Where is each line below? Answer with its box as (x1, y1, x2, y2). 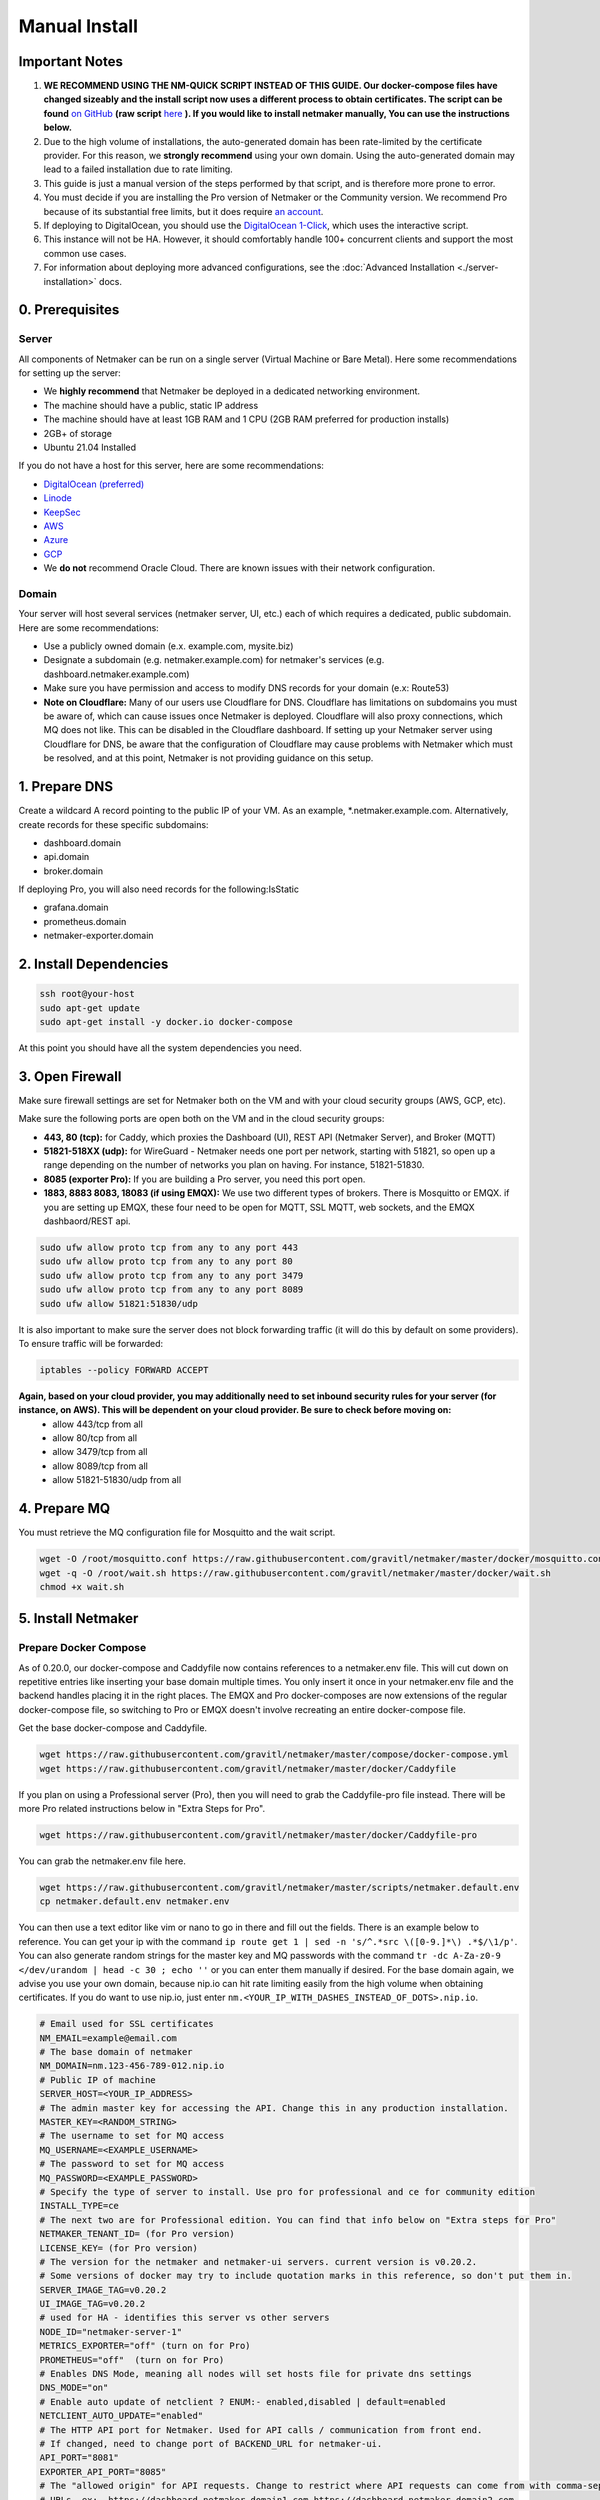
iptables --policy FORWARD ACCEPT (39, 1364, 209, 1375)
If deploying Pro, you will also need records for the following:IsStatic (18, 883, 300, 895)
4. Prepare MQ (18, 1500, 111, 1517)
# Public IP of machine (39, 2074, 157, 2085)
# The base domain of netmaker (39, 2046, 194, 2058)
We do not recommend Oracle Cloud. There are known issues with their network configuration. (43, 562, 435, 574)
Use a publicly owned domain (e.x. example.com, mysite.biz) (43, 640, 294, 652)
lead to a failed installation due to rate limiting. (43, 163, 234, 175)
